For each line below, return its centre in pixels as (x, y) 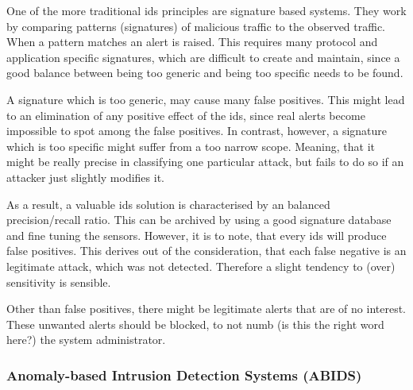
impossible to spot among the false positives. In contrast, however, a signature (197, 131)
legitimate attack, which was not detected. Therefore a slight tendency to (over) (201, 266)
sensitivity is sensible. (59, 282)
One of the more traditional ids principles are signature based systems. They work (206, 10)
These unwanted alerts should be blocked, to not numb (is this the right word (195, 324)
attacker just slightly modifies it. (85, 177)
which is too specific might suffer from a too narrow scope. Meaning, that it (191, 146)
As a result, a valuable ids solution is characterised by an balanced (168, 204)
